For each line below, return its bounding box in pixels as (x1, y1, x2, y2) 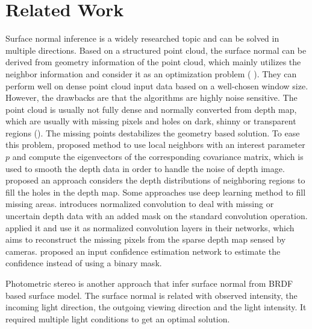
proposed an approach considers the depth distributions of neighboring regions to (5, 174, 305, 187)
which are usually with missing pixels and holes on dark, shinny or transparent (5, 115, 296, 127)
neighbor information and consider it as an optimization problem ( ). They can (5, 67, 297, 80)
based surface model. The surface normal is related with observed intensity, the (5, 289, 298, 301)
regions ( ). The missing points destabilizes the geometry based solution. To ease (5, 126, 300, 139)
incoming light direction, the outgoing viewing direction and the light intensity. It (5, 301, 307, 313)
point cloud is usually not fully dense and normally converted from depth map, (5, 103, 297, 115)
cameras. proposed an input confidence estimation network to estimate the (5, 244, 281, 257)
